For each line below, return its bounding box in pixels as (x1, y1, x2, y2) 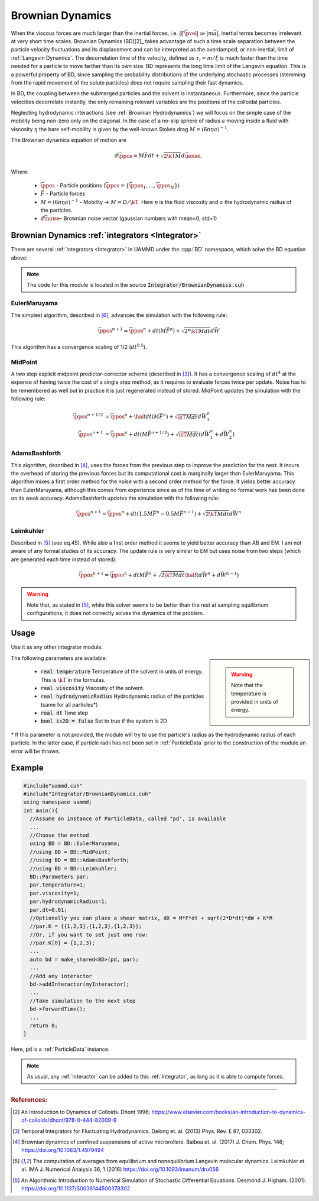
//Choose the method (30, 832, 89, 839)
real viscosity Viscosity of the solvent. (40, 684, 145, 691)
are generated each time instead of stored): (11, 556, 117, 563)
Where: (11, 169, 29, 176)
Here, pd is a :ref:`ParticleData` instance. (11, 1045, 110, 1053)
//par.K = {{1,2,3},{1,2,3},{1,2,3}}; (30, 923, 142, 930)
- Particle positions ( (56, 182, 106, 189)
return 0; (30, 1022, 58, 1029)
